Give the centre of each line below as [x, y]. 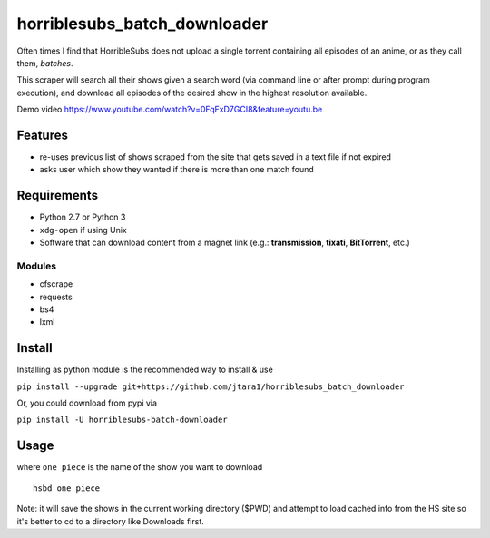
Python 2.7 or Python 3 [83, 217]
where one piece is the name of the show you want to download [140, 467]
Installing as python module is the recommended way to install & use [145, 370]
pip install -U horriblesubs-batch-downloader [122, 420]
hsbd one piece [67, 488]
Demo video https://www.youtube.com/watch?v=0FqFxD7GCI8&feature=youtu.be [170, 110]
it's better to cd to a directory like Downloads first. [110, 521]
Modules [37, 266]
